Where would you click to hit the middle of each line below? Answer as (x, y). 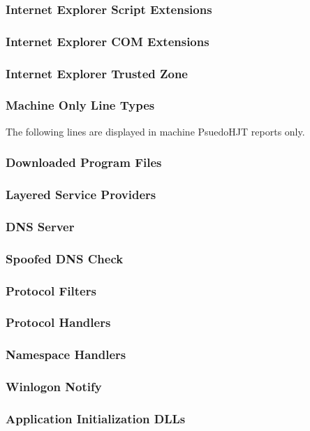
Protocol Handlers (58, 322)
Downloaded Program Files (84, 162)
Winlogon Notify (54, 387)
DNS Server (40, 226)
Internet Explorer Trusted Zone (97, 73)
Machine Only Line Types (80, 105)
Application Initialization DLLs (96, 419)
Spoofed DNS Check (65, 258)
